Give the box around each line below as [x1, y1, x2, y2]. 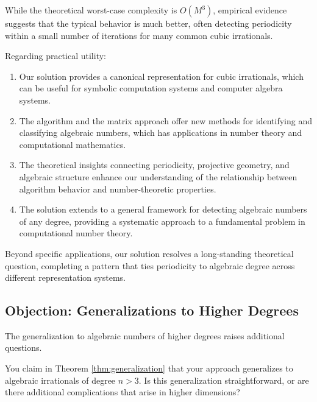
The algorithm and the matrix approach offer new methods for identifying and [19, 114, 312, 127]
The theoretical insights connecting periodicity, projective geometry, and [19, 158, 290, 171]
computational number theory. [19, 227, 133, 239]
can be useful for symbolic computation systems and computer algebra [19, 82, 283, 94]
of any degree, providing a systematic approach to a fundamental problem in [19, 214, 305, 227]
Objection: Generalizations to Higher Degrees [5, 301, 299, 320]
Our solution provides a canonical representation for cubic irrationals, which [19, 69, 304, 82]
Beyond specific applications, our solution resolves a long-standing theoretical [5, 247, 294, 259]
